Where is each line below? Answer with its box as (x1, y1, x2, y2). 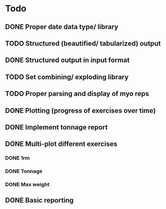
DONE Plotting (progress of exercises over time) (5, 106, 156, 115)
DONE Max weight (5, 181, 50, 188)
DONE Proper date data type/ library (5, 23, 119, 31)
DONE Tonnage (5, 168, 43, 175)
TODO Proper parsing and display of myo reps (5, 90, 149, 98)
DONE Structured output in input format (5, 56, 130, 65)
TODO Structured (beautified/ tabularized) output (5, 39, 161, 47)
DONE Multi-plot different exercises (5, 140, 118, 148)
